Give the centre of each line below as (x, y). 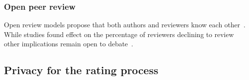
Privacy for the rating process (81, 70)
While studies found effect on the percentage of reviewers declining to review (119, 34)
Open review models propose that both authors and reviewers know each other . (125, 25)
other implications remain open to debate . (69, 44)
